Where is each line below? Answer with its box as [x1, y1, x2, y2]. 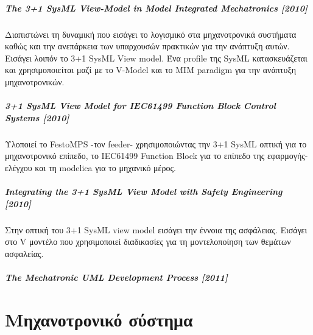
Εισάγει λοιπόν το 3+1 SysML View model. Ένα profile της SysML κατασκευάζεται [5, 51, 308, 64]
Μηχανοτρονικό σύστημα [5, 306, 193, 331]
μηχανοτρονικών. [5, 75, 65, 88]
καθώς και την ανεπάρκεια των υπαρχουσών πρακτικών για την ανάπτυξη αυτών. [5, 40, 290, 52]
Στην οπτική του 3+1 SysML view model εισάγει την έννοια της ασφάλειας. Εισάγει [5, 223, 308, 236]
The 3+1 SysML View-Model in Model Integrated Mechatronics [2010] [5, 1, 308, 14]
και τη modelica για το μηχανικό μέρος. [35, 161, 176, 174]
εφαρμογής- [267, 149, 308, 162]
